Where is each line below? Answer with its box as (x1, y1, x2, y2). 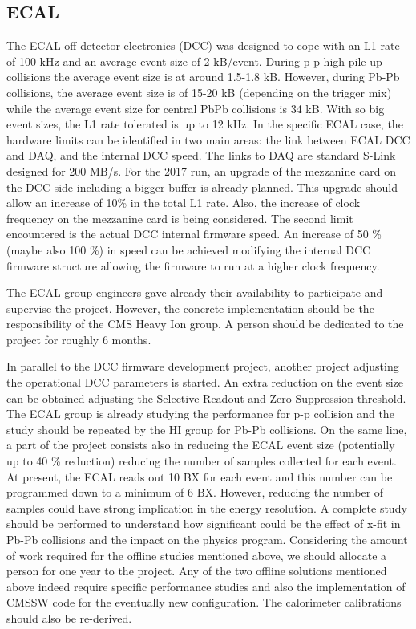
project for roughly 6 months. (6, 331, 151, 347)
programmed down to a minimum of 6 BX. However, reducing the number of (6, 484, 384, 501)
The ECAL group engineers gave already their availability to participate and (6, 284, 383, 301)
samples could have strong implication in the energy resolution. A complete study (6, 499, 407, 516)
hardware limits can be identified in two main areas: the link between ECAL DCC (6, 131, 410, 148)
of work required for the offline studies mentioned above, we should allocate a (6, 546, 387, 563)
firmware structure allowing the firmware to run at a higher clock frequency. (6, 257, 380, 274)
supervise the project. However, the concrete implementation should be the (6, 299, 374, 316)
